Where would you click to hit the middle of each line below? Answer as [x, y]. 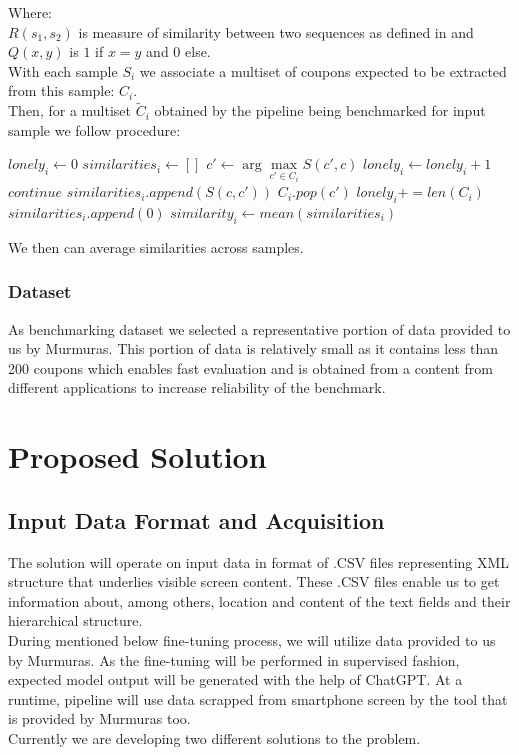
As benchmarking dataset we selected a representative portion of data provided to [259, 328]
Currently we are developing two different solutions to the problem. [214, 737]
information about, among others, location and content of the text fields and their [259, 600]
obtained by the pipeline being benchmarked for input [320, 110]
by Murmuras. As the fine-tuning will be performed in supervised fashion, [234, 659]
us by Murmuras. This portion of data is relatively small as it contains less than [253, 348]
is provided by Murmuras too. [99, 718]
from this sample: [61, 90]
